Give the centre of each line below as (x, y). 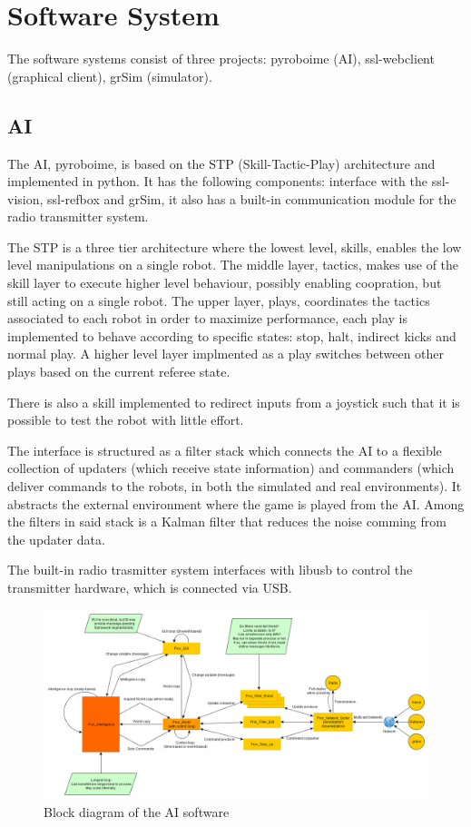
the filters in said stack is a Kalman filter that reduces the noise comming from (227, 522)
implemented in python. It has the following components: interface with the (217, 181)
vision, (25, 198)
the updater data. (56, 539)
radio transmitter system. (78, 217)
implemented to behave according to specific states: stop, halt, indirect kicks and (232, 335)
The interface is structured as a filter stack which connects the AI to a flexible (225, 450)
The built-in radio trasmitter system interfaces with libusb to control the (210, 570)
